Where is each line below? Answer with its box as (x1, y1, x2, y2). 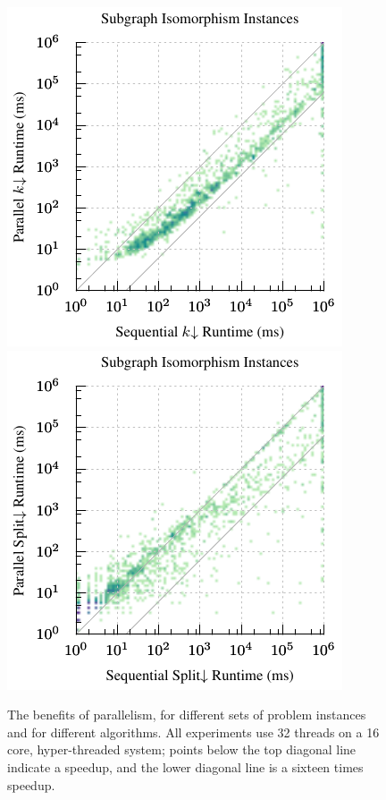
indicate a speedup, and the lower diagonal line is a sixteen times (7, 757, 364, 776)
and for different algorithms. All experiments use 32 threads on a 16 (7, 722, 380, 741)
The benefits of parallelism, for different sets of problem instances (7, 705, 366, 724)
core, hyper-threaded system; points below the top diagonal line (7, 740, 357, 759)
